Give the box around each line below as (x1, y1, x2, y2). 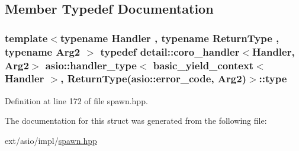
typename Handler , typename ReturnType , (60, 30, 279, 45)
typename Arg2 (5, 44, 81, 59)
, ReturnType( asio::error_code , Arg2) (60, 71, 246, 86)
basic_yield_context (153, 57, 254, 72)
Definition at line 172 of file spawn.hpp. (5, 94, 148, 107)
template (5, 30, 48, 45)
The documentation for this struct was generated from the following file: (5, 114, 267, 127)
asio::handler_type (45, 57, 137, 72)
